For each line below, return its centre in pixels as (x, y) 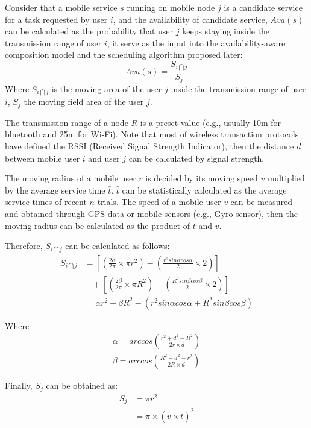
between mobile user (42, 158)
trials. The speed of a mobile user (159, 202)
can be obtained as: (82, 386)
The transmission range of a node (67, 122)
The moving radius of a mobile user (71, 178)
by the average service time (55, 190)
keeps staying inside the (226, 31)
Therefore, (24, 246)
